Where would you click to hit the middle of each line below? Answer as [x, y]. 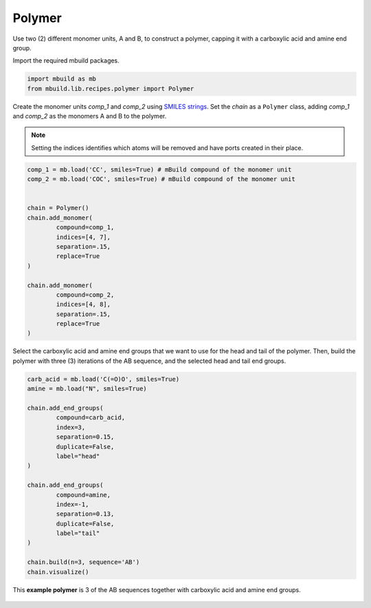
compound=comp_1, [85, 228]
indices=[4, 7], [83, 237]
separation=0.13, [85, 514]
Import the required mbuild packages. [66, 61]
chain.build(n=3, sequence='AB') [83, 562]
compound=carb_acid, [91, 418]
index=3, [71, 427]
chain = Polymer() [58, 208]
